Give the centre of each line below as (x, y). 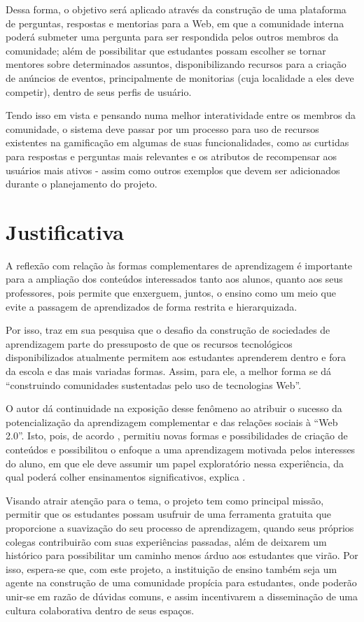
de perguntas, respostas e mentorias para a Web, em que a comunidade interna (175, 23)
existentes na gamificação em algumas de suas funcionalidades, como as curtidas (177, 142)
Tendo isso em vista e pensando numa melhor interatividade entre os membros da (181, 115)
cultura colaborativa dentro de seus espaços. (100, 610)
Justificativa (65, 231)
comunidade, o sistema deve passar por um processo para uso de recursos (162, 128)
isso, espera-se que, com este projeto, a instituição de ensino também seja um (171, 568)
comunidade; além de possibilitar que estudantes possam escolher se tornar (166, 50)
